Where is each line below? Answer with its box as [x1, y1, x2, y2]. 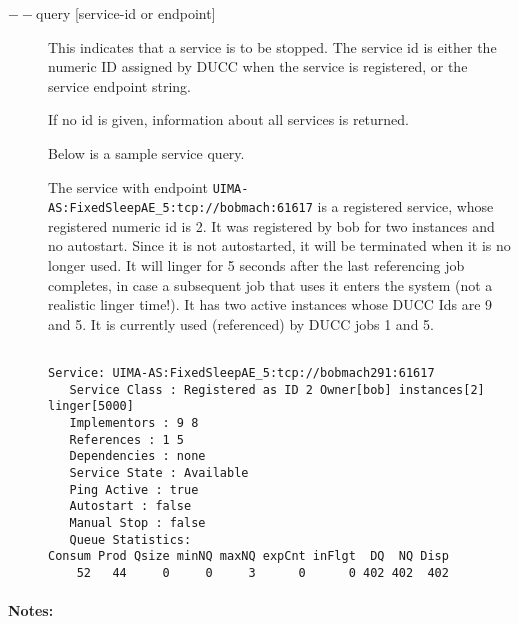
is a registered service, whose [317, 196, 494, 217]
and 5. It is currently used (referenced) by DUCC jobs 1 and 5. [48, 313, 434, 334]
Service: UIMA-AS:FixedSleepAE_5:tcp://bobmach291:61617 [48, 366, 435, 381]
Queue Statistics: [69, 532, 192, 547]
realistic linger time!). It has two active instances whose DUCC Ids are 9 [48, 294, 493, 315]
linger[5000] [48, 399, 134, 414]
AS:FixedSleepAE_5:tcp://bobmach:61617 [48, 201, 313, 216]
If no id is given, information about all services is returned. [48, 109, 409, 130]
